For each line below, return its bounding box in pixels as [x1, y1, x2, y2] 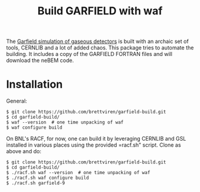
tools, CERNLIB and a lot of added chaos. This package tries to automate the [6, 44, 194, 51]
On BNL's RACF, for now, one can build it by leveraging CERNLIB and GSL [6, 135, 186, 143]
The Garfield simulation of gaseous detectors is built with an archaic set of [6, 38, 189, 45]
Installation [6, 78, 63, 91]
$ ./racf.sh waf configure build [6, 175, 89, 181]
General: [6, 97, 27, 105]
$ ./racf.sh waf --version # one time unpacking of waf [6, 170, 151, 176]
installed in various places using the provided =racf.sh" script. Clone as [6, 141, 182, 148]
